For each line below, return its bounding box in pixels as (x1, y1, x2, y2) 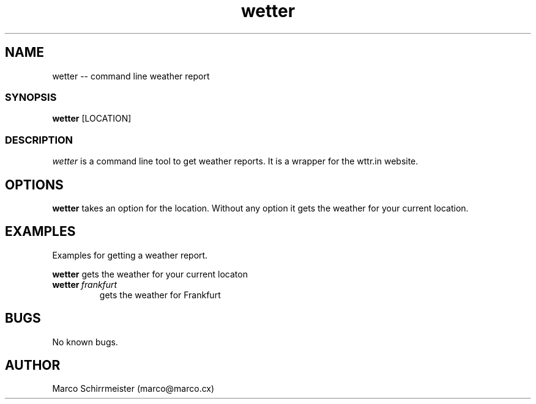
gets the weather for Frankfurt (99, 289, 221, 300)
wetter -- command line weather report (52, 70, 210, 81)
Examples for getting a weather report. (52, 249, 208, 260)
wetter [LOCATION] (52, 113, 132, 124)
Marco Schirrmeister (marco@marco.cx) (52, 383, 215, 394)
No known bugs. (52, 336, 118, 347)
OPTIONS (5, 177, 64, 193)
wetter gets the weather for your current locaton (52, 268, 248, 279)
